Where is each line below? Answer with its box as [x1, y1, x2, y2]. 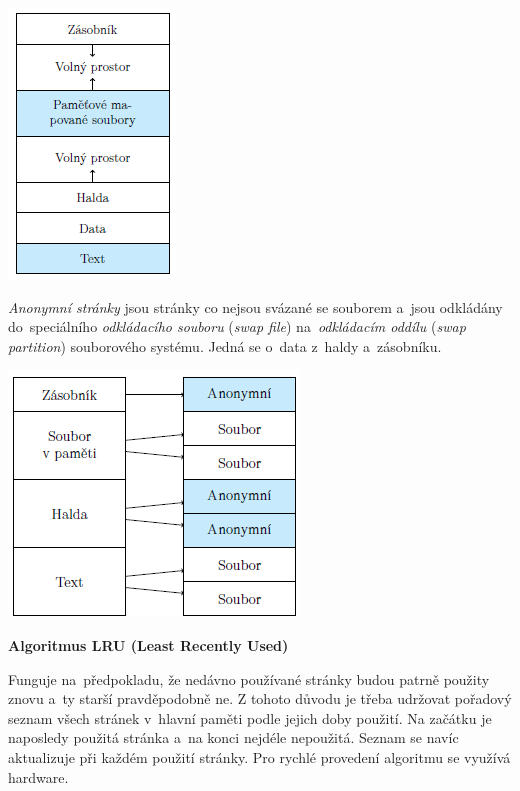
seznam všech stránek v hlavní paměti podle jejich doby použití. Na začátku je [8, 707, 492, 728]
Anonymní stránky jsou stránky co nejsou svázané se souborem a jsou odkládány [8, 296, 503, 317]
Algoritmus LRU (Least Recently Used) [8, 634, 289, 655]
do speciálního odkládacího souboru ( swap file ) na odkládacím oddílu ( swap [8, 316, 466, 337]
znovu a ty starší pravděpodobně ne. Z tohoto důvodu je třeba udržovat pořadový [8, 688, 512, 709]
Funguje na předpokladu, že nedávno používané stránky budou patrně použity [8, 668, 490, 689]
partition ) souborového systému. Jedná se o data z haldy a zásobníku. [8, 335, 442, 356]
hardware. [8, 766, 69, 787]
